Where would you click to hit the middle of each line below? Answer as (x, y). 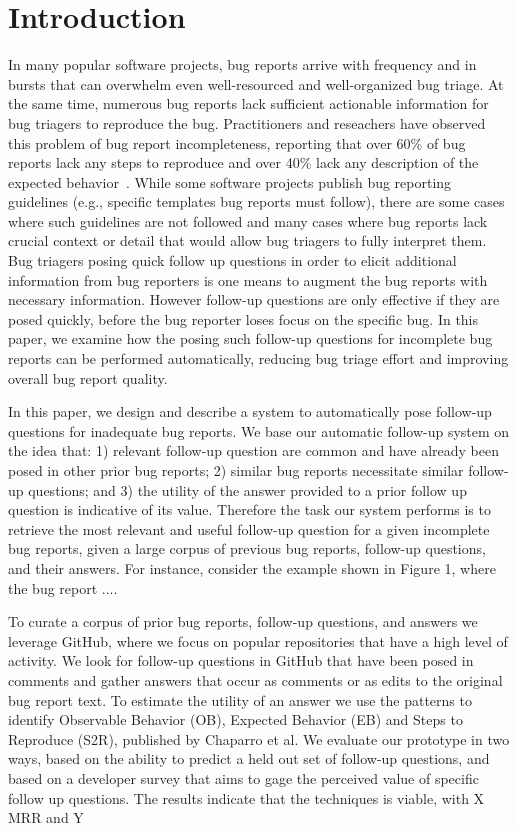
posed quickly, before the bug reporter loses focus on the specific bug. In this (243, 318)
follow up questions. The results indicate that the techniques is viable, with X (246, 797)
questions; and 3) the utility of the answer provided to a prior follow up (247, 489)
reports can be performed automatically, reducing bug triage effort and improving (258, 358)
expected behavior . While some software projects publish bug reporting (230, 181)
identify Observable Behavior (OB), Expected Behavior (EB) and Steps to (235, 719)
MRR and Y (46, 817)
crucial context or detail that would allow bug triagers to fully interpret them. (247, 240)
